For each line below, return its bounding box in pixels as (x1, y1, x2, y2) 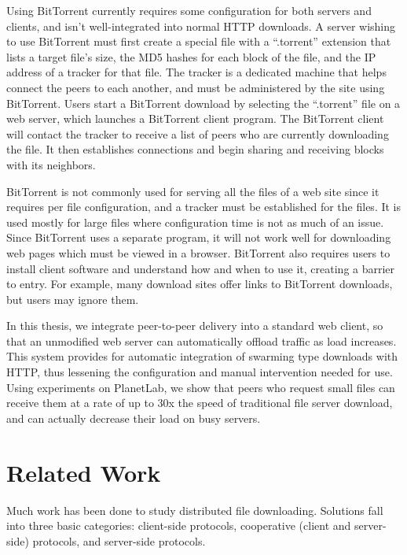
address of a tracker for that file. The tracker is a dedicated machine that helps (6, 64, 387, 80)
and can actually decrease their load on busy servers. (6, 409, 261, 426)
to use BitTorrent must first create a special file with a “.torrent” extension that (6, 33, 391, 50)
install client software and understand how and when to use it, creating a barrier (6, 260, 395, 276)
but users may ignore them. (6, 290, 139, 307)
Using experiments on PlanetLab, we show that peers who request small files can (6, 379, 395, 395)
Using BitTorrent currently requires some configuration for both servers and (6, 2, 372, 18)
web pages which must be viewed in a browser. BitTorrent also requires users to (6, 244, 390, 261)
